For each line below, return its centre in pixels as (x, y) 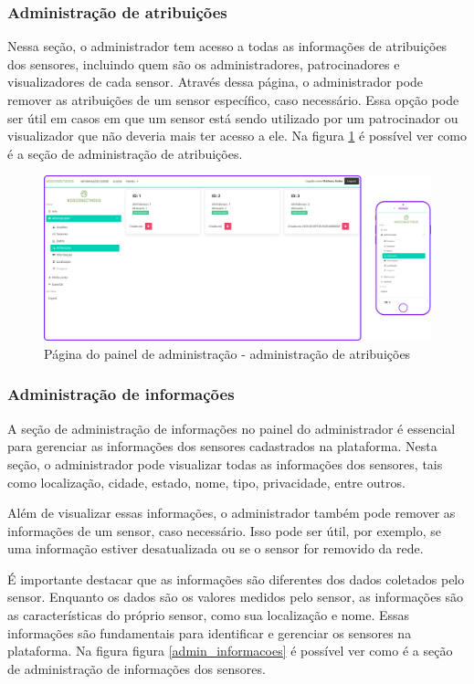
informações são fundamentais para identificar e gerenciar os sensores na (210, 632)
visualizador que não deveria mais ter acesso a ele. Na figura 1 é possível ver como (237, 136)
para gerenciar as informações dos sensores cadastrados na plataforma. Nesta (222, 446)
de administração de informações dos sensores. (137, 668)
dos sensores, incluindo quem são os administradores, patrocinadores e (204, 63)
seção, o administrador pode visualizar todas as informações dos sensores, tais (225, 463)
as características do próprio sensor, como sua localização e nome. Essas (209, 615)
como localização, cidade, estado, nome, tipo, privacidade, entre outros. (206, 482)
